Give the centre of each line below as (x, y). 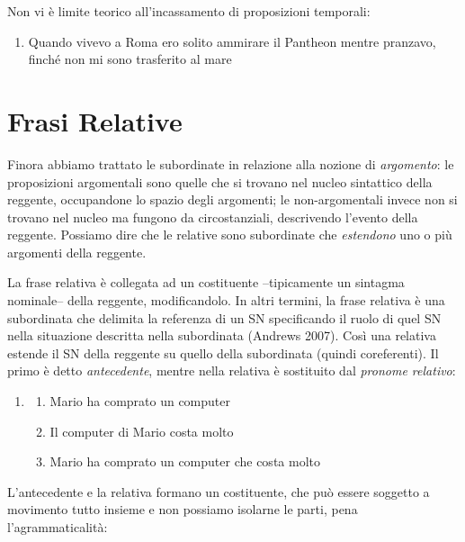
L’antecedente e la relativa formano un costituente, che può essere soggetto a (219, 491)
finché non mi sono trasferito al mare (130, 59)
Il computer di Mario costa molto (142, 431)
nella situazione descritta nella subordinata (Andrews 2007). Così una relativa (222, 335)
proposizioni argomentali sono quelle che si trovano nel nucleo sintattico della (220, 181)
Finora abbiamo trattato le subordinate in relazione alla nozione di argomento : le (231, 163)
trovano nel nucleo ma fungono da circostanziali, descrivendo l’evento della (213, 217)
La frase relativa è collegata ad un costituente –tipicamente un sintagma (206, 282)
